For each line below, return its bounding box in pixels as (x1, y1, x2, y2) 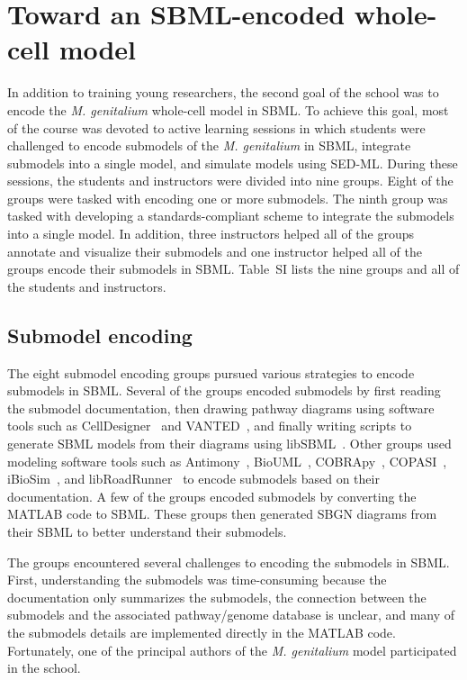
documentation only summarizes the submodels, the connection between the (7, 587, 427, 606)
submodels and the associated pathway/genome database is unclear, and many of (7, 605, 455, 624)
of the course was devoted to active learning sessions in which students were (7, 118, 426, 137)
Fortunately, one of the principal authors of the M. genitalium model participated (7, 640, 457, 659)
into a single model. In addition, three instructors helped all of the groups (7, 224, 415, 243)
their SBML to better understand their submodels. (7, 521, 287, 540)
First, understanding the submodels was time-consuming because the (7, 570, 387, 589)
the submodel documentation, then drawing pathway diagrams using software (7, 398, 435, 417)
